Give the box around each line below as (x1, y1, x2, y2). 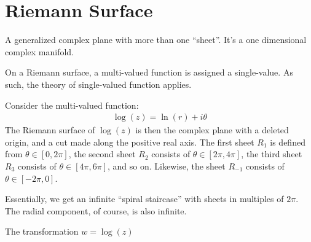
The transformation (5, 225, 79, 238)
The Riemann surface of (5, 123, 95, 136)
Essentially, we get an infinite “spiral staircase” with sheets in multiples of (5, 192, 284, 205)
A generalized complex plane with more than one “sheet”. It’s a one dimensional (5, 33, 307, 46)
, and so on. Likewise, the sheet (108, 159, 226, 172)
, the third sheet (241, 147, 302, 160)
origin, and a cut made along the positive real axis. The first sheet (5, 135, 254, 148)
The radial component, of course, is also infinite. (5, 204, 187, 217)
